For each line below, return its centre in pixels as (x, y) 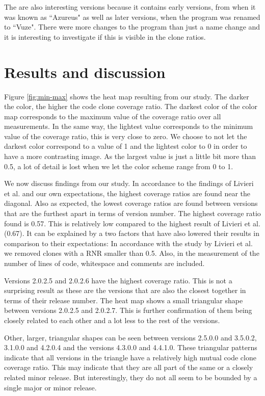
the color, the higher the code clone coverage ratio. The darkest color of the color (131, 106)
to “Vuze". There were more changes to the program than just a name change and (132, 27)
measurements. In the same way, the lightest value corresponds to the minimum (129, 126)
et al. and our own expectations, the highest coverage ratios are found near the (127, 193)
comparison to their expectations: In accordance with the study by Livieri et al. (128, 243)
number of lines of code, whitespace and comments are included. (104, 263)
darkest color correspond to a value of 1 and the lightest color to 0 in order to (126, 146)
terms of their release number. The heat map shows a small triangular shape (124, 300)
